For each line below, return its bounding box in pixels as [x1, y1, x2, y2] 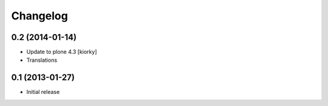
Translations [26, 56, 58, 64]
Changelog [11, 9, 68, 22]
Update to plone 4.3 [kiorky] [26, 48, 97, 56]
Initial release [26, 88, 60, 96]
